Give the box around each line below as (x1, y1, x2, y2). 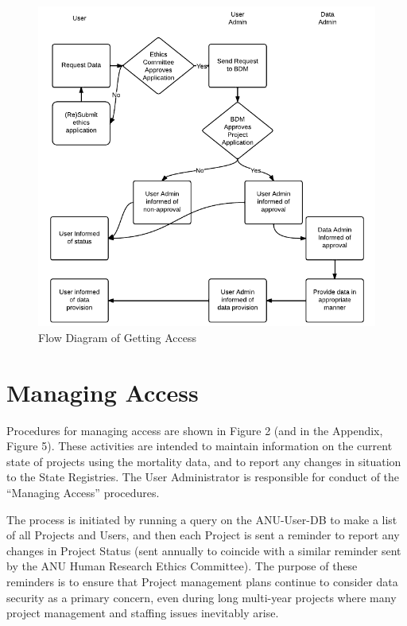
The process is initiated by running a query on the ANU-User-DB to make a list (6, 511, 397, 527)
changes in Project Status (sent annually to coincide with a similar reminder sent (6, 542, 401, 558)
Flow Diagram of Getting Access (38, 329, 196, 345)
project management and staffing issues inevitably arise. (6, 605, 279, 621)
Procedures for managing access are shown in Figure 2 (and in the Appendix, (6, 422, 383, 438)
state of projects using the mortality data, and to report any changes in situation (6, 453, 401, 469)
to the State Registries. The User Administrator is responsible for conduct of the (6, 469, 400, 485)
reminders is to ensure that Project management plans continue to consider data (6, 573, 398, 589)
